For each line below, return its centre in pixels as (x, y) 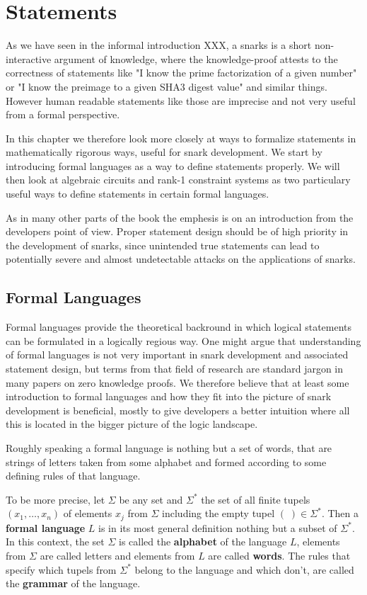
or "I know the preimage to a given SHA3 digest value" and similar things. (167, 86)
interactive (29, 58)
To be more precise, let (56, 499)
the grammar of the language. (73, 583)
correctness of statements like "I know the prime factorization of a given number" (181, 73)
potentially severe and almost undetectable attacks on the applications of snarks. (181, 259)
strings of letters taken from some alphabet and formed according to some (166, 461)
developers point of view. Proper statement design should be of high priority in (177, 231)
